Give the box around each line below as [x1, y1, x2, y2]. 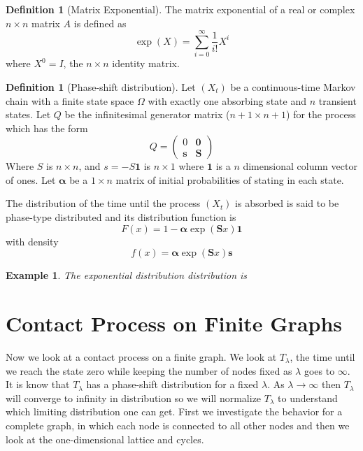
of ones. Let [6, 172, 56, 187]
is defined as [73, 15, 127, 30]
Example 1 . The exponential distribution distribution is [6, 268, 248, 282]
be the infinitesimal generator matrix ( [64, 107, 230, 122]
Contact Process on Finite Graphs [6, 309, 343, 338]
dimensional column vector [243, 159, 357, 173]
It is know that [6, 377, 70, 392]
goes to [304, 363, 335, 378]
